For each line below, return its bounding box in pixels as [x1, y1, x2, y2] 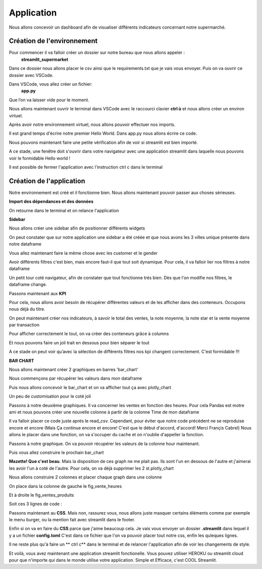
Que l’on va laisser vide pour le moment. [9, 97, 90, 103]
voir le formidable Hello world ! [9, 155, 70, 161]
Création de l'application [9, 177, 85, 185]
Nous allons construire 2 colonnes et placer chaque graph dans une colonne [9, 474, 162, 480]
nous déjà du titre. [9, 306, 46, 312]
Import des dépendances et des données [9, 198, 94, 204]
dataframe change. [9, 282, 47, 287]
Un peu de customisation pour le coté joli [9, 393, 91, 399]
